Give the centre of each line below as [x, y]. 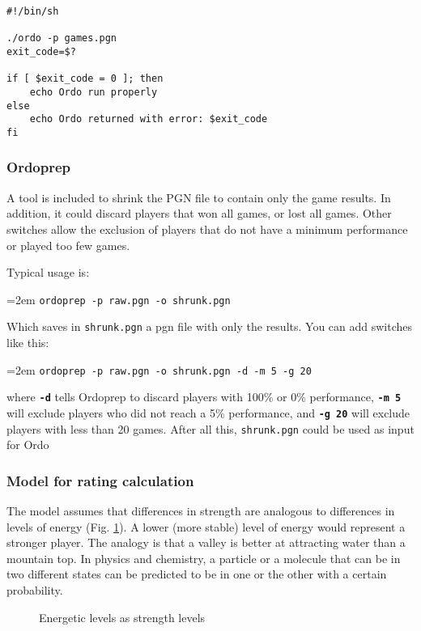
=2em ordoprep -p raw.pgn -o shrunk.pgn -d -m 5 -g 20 [159, 369]
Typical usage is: [48, 272]
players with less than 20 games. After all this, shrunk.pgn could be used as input [210, 428]
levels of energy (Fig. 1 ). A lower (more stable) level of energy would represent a [206, 526]
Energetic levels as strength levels [122, 617]
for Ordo [28, 445]
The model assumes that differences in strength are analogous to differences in [201, 511]
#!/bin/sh [33, 11]
